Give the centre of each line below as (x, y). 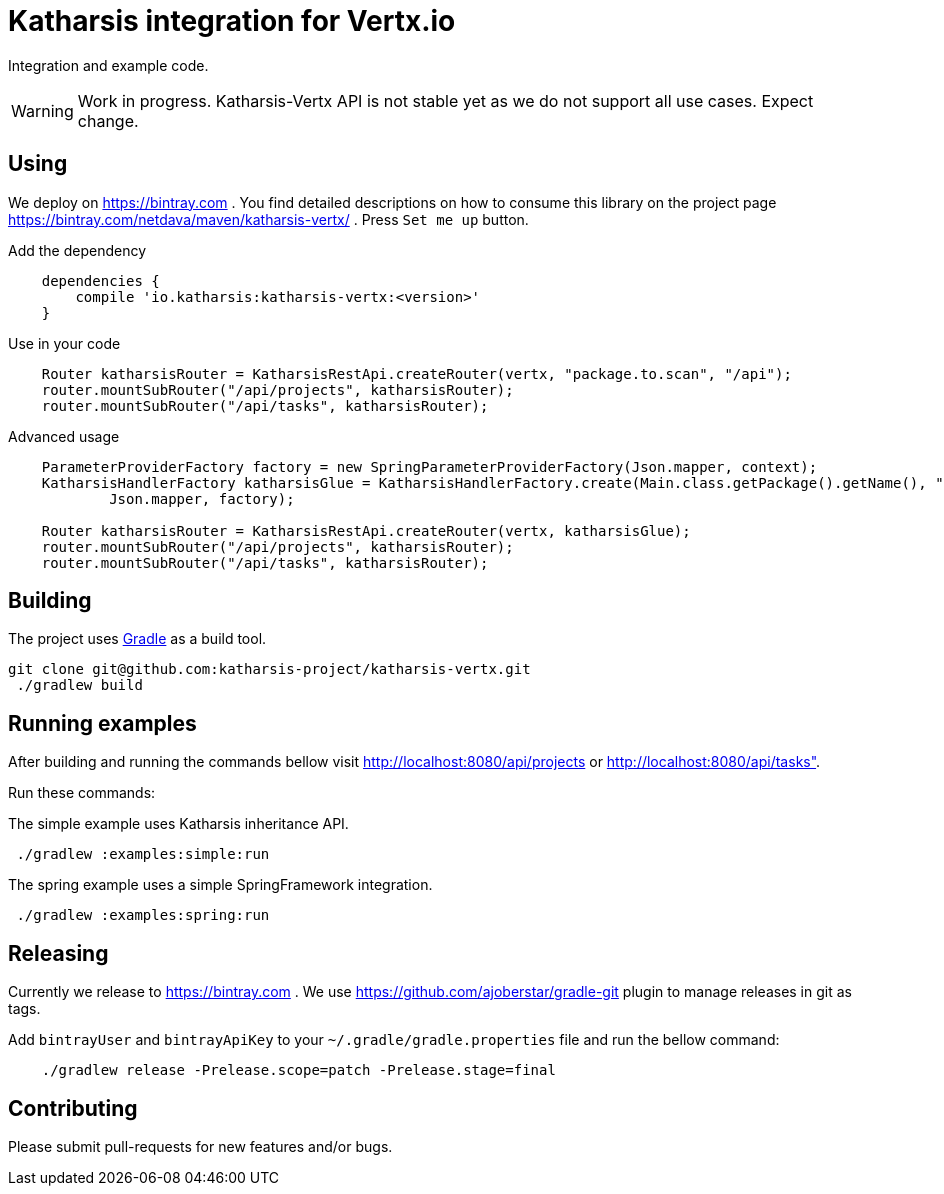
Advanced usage (64, 436)
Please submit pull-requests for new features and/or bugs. (200, 1146)
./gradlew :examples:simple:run (143, 854)
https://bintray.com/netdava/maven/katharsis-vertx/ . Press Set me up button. (268, 219)
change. (108, 120)
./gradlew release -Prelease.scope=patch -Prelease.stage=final (298, 1070)
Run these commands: (82, 793)
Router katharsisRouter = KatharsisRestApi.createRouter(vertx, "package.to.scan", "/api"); (416, 373)
